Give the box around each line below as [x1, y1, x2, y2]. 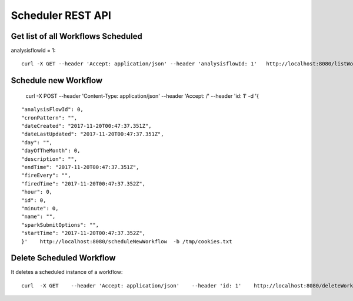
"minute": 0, [21, 205, 59, 211]
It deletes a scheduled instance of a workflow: [11, 269, 123, 276]
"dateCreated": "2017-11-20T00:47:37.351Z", [21, 123, 152, 130]
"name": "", [21, 213, 56, 220]
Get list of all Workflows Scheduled [11, 31, 142, 41]
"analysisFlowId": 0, [21, 106, 84, 113]
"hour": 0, [21, 188, 53, 196]
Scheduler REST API [11, 9, 112, 22]
